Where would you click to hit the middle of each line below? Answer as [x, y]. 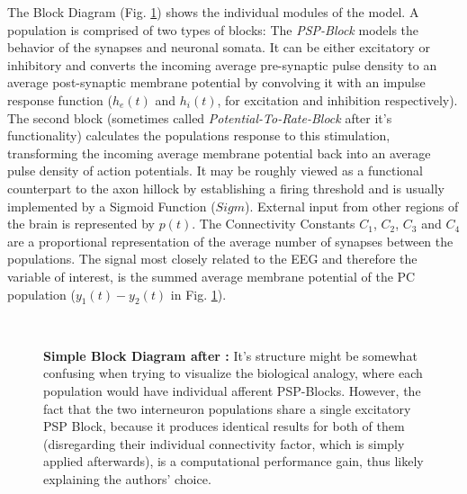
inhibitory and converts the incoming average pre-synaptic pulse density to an [222, 64]
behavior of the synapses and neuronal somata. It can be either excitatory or [219, 47]
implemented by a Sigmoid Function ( [112, 206]
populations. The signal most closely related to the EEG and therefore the [212, 259]
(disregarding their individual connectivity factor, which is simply [224, 443]
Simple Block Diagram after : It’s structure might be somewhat [230, 355]
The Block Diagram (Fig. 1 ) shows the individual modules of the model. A [213, 12]
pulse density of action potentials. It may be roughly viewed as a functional [215, 171]
